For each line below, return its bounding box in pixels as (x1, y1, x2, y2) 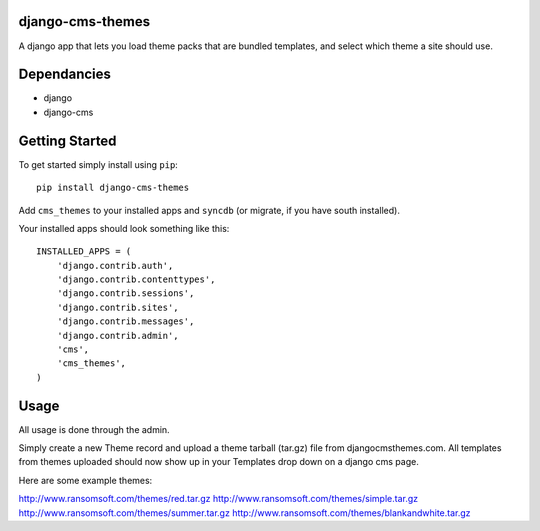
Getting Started (18, 132, 117, 149)
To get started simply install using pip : (18, 158, 179, 170)
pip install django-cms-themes (36, 182, 190, 194)
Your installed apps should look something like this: (18, 222, 230, 234)
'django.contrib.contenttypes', (56, 274, 216, 285)
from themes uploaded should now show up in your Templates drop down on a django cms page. (18, 456, 419, 468)
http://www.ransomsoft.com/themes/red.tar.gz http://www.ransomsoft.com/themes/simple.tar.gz (18, 493, 419, 505)
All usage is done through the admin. (18, 423, 170, 435)
